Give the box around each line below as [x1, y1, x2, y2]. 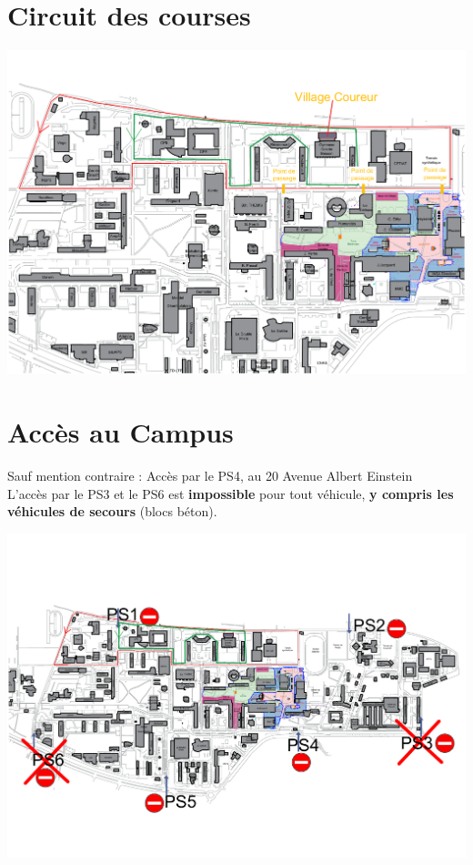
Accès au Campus [7, 413, 234, 451]
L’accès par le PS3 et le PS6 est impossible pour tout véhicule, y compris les [7, 483, 454, 503]
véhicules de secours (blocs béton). [7, 502, 217, 521]
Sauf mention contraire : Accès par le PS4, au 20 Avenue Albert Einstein [7, 466, 413, 485]
